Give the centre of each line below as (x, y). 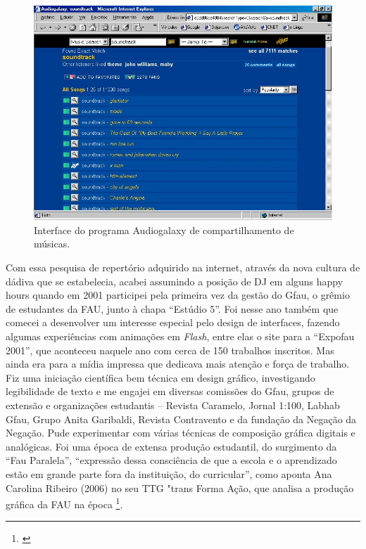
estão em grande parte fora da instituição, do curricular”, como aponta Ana (169, 473)
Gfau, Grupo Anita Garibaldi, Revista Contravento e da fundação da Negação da (181, 419)
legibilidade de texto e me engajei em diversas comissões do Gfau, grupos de (170, 391)
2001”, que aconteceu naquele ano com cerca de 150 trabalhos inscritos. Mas (170, 350)
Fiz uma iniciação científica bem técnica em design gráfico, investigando (160, 377)
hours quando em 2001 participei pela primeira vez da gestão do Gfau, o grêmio (178, 295)
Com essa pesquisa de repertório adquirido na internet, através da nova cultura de (183, 267)
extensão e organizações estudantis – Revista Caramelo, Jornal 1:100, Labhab (173, 405)
